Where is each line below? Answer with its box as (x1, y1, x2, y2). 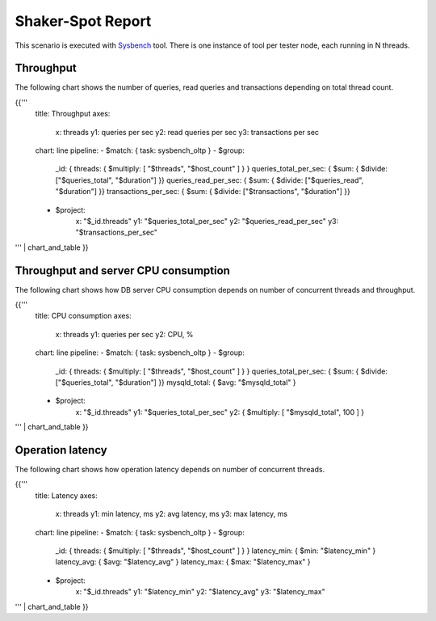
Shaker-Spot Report (15, 12, 152, 30)
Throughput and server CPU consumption (15, 264, 230, 277)
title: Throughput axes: (35, 109, 111, 119)
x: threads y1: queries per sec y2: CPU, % (55, 329, 194, 339)
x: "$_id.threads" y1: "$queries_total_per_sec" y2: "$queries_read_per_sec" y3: (75, 216, 339, 226)
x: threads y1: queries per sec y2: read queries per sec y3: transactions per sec (55, 127, 319, 137)
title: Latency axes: (35, 490, 99, 501)
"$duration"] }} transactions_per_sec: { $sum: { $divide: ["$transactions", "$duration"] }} (55, 187, 351, 196)
